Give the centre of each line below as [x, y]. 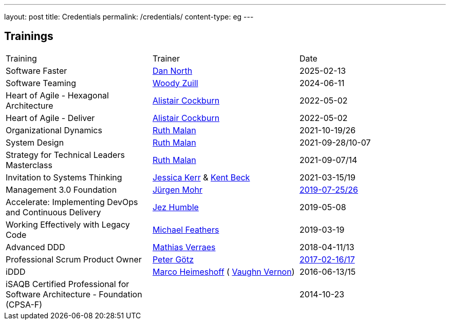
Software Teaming [41, 83]
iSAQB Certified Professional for [68, 284]
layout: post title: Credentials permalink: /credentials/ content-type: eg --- [129, 17]
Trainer [166, 58]
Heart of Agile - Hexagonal [57, 95]
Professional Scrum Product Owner [74, 259]
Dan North [172, 70]
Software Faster [36, 70]
